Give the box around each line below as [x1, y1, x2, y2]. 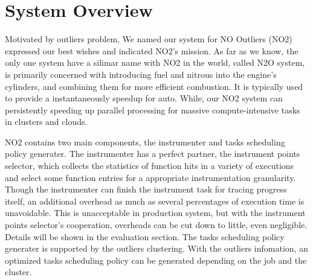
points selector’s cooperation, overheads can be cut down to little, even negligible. [5, 218, 308, 231]
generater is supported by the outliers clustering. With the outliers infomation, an [5, 242, 308, 255]
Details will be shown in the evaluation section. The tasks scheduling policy [5, 230, 285, 243]
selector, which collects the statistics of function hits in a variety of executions [5, 159, 294, 172]
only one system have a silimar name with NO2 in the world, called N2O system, [5, 56, 305, 69]
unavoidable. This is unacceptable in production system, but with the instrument [5, 206, 306, 219]
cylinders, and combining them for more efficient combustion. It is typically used [5, 80, 303, 92]
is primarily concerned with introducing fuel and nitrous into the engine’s [5, 68, 277, 80]
